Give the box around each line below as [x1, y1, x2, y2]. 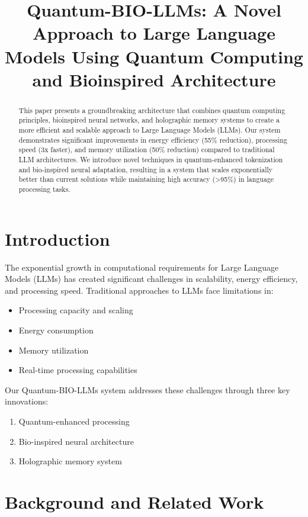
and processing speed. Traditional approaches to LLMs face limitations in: [5, 284, 274, 296]
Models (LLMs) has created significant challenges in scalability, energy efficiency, [5, 272, 298, 285]
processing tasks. [18, 184, 70, 194]
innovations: [5, 395, 49, 407]
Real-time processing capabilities [18, 364, 137, 376]
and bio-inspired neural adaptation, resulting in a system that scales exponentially [18, 164, 273, 174]
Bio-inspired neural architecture [18, 435, 134, 447]
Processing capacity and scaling [18, 304, 133, 316]
